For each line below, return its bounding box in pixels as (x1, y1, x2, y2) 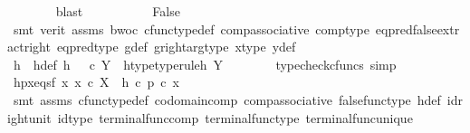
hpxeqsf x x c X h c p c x (13, 72, 179, 91)
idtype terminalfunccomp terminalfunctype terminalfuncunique (57, 108, 413, 127)
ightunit (7, 108, 52, 127)
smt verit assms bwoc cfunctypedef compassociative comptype (13, 19, 369, 38)
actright (7, 37, 51, 56)
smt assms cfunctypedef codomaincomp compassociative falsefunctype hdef (13, 90, 441, 109)
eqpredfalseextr (375, 19, 460, 38)
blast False (55, 2, 180, 20)
